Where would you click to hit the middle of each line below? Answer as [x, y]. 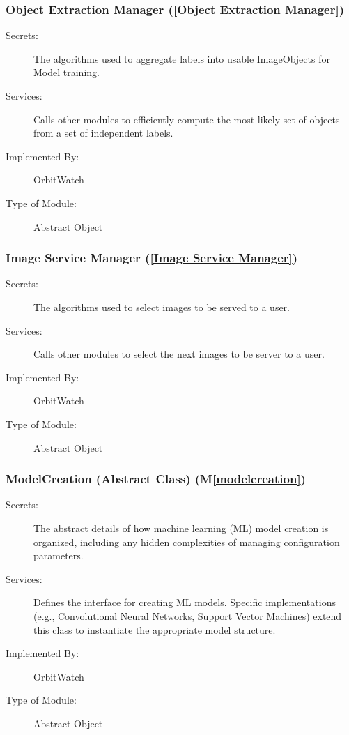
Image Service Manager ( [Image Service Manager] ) [152, 258]
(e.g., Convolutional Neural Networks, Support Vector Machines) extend [188, 615]
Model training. [67, 72]
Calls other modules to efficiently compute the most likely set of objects [187, 119]
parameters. [59, 555]
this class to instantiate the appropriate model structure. [155, 629]
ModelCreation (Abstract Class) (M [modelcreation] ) [156, 479]
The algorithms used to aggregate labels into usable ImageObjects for [182, 58]
